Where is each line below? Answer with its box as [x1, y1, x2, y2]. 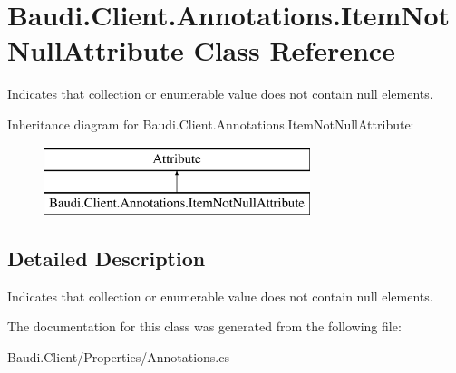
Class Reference [193, 32, 395, 69]
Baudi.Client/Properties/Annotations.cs [7, 348, 229, 367]
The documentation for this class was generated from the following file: [7, 317, 402, 336]
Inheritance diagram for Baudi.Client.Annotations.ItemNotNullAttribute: [7, 114, 414, 133]
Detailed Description [7, 244, 206, 273]
